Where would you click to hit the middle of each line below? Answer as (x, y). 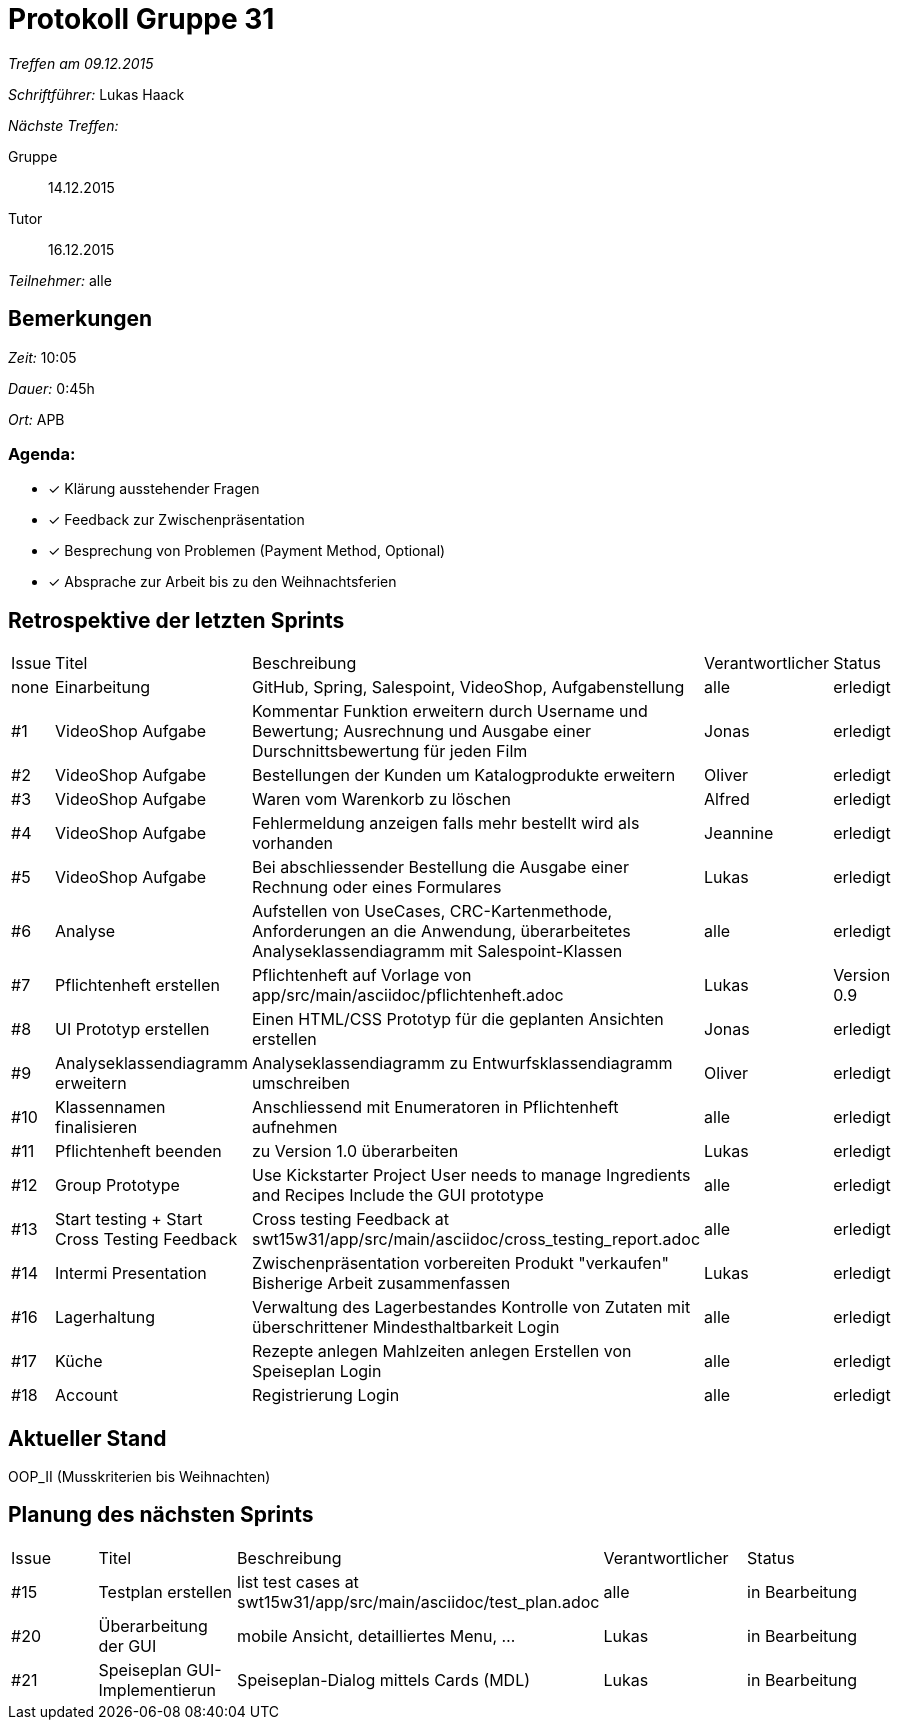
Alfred (727, 799)
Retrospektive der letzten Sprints (176, 620)
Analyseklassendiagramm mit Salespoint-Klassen (437, 951)
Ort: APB (36, 419)
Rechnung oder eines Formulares (377, 887)
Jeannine (739, 833)
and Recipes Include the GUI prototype (398, 1195)
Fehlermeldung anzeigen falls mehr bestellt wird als (446, 823)
